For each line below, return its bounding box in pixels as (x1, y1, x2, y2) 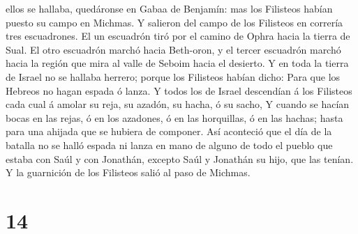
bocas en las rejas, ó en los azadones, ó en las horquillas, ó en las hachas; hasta (6, 110, 343, 125)
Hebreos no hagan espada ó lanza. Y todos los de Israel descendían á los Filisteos (6, 83, 352, 97)
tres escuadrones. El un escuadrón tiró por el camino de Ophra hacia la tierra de (6, 29, 350, 43)
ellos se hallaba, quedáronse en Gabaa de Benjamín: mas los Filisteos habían (6, 1, 333, 15)
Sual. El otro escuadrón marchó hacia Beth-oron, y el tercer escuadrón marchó (6, 42, 341, 56)
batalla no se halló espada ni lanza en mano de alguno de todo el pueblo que (6, 137, 333, 152)
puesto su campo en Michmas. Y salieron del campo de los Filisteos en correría (6, 15, 343, 29)
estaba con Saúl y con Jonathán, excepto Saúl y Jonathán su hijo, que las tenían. (6, 151, 354, 166)
